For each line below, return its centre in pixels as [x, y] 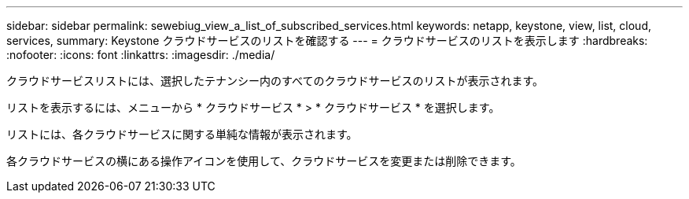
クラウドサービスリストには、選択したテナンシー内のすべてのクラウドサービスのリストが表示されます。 [275, 81]
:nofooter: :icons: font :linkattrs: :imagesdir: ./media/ [141, 55]
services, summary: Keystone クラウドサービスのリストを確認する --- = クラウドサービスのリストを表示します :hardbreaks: [327, 41]
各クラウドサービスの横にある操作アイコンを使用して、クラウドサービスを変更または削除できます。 [264, 161]
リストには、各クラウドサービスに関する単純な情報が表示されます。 [182, 134]
